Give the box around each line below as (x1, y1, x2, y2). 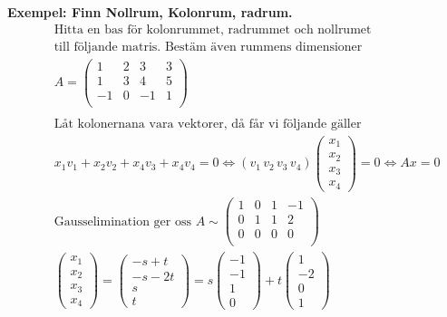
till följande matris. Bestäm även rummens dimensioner (53, 40, 363, 53)
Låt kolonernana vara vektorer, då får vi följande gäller (53, 117, 362, 130)
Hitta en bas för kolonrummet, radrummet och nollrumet (53, 23, 372, 36)
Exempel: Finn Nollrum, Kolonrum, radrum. (7, 3, 293, 21)
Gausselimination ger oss (53, 215, 191, 228)
